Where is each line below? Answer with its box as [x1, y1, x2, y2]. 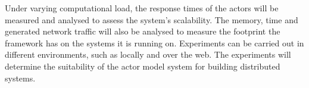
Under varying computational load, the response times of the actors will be [5, 2, 279, 14]
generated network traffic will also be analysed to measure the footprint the [5, 25, 280, 37]
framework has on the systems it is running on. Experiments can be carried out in [5, 36, 304, 49]
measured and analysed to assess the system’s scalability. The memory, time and [5, 13, 298, 26]
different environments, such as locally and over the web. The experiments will [5, 48, 291, 61]
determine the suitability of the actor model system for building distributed [5, 59, 280, 72]
